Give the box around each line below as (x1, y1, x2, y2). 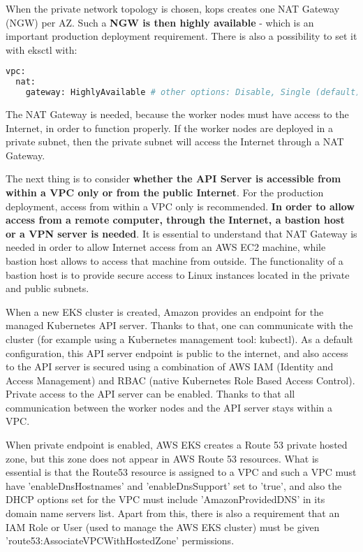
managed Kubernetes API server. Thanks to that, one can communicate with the (6, 318, 353, 333)
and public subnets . (6, 281, 89, 296)
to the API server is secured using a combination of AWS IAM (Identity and (6, 359, 334, 374)
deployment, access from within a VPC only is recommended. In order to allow (6, 198, 355, 213)
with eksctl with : (6, 42, 77, 57)
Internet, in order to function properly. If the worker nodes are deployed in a (6, 120, 334, 135)
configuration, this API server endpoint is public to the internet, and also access (6, 345, 348, 360)
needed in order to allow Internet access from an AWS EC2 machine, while (6, 240, 326, 254)
